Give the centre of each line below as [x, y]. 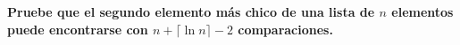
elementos [422, 11]
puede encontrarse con [78, 29]
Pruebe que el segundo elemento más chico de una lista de [191, 11]
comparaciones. [285, 29]
